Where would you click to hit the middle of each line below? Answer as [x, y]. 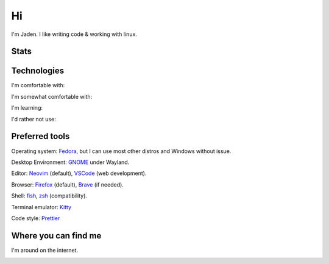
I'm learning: [27, 108]
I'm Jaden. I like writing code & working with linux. [74, 34]
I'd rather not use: [34, 119]
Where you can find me [56, 236]
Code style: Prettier [36, 218]
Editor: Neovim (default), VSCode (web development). [79, 173]
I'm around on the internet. [45, 250]
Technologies [38, 71]
